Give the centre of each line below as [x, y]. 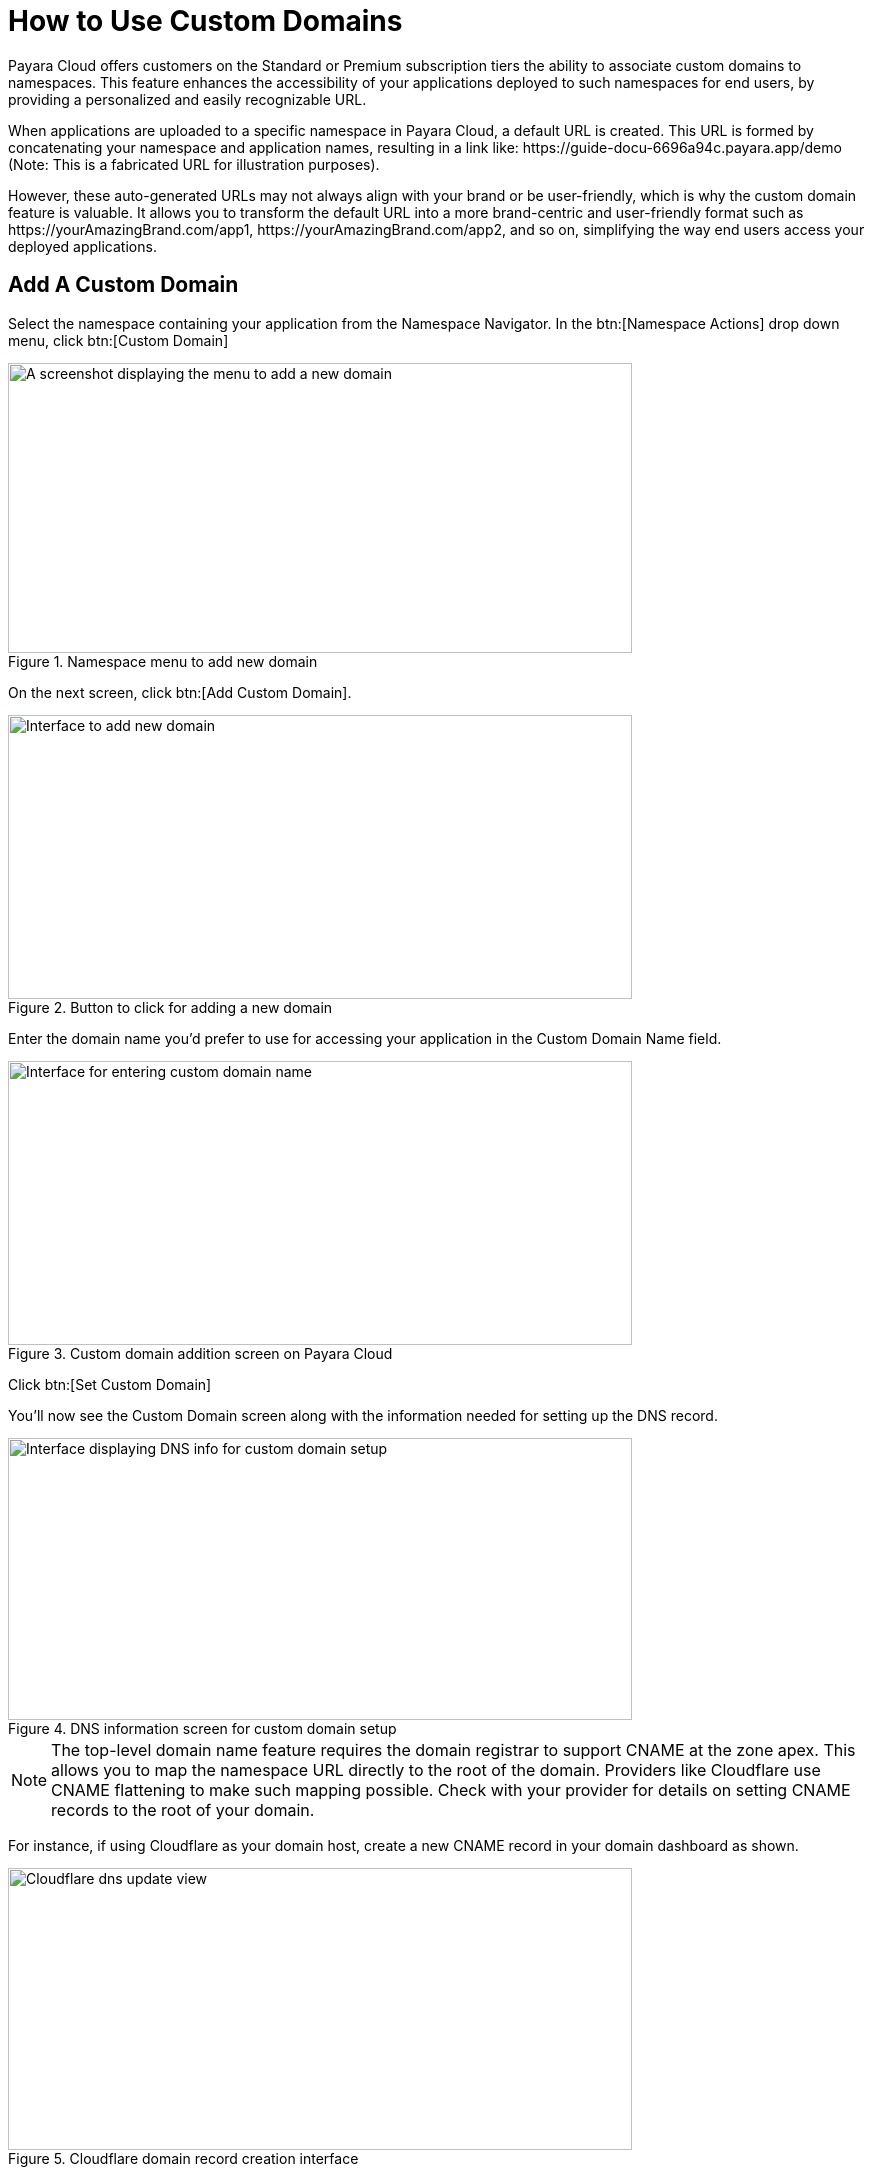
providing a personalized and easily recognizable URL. [187, 99]
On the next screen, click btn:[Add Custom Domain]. [180, 692]
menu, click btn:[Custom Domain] [118, 340]
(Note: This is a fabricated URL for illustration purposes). [194, 164]
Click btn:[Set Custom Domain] [110, 1384]
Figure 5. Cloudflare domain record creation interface [183, 2158]
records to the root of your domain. [183, 1809]
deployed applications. [82, 246]
